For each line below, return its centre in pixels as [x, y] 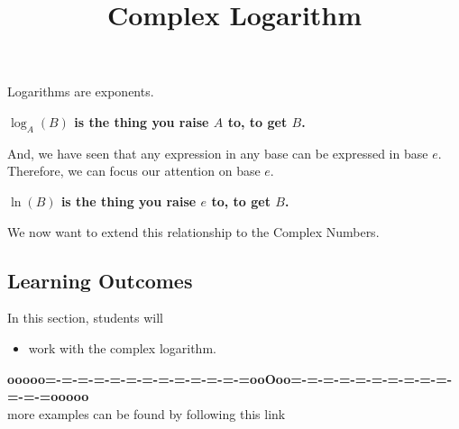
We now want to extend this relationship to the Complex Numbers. [193, 231]
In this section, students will [85, 318]
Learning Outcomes [100, 280]
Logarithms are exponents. [81, 91]
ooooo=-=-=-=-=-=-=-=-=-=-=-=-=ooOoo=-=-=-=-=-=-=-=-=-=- [230, 378]
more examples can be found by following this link [147, 413]
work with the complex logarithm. [122, 347]
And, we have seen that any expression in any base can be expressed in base [218, 153]
